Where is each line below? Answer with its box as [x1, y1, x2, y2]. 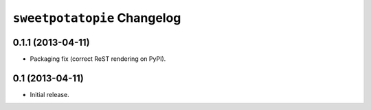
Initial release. [30, 90, 69, 98]
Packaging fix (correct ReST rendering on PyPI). [30, 55, 166, 63]
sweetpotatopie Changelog [12, 10, 181, 25]
